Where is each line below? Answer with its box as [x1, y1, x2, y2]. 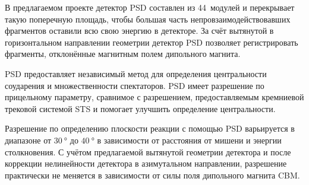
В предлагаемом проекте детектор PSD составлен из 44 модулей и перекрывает [5, 1, 295, 13]
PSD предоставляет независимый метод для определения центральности [5, 67, 267, 79]
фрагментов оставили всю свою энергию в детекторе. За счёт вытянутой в [5, 24, 274, 37]
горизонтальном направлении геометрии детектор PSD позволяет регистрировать [5, 36, 298, 48]
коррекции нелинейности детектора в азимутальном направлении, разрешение [5, 157, 287, 170]
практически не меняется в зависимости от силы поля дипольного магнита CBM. [5, 168, 300, 181]
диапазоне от [5, 133, 52, 146]
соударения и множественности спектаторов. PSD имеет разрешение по [5, 79, 264, 91]
